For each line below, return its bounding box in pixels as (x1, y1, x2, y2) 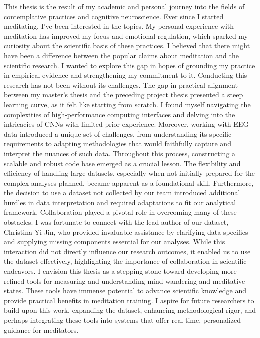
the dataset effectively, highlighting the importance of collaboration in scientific (4, 256, 247, 266)
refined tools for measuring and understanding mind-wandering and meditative (4, 275, 245, 286)
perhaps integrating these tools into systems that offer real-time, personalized (4, 315, 241, 325)
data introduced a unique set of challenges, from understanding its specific (4, 128, 232, 139)
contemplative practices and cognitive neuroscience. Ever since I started (4, 11, 224, 21)
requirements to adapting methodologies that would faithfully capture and (4, 138, 231, 149)
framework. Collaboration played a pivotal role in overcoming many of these (4, 207, 237, 217)
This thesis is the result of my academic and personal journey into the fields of (4, 1, 245, 11)
